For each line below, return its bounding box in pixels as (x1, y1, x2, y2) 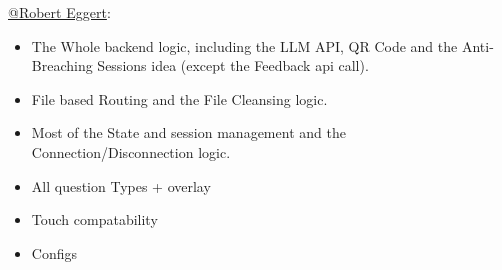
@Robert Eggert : (8, 2, 111, 22)
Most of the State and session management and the (31, 122, 346, 143)
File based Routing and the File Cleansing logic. (31, 88, 328, 109)
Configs (31, 242, 77, 263)
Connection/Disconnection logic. (31, 141, 231, 162)
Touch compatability (31, 209, 158, 230)
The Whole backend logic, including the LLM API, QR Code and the (31, 35, 458, 56)
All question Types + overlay (31, 175, 211, 196)
